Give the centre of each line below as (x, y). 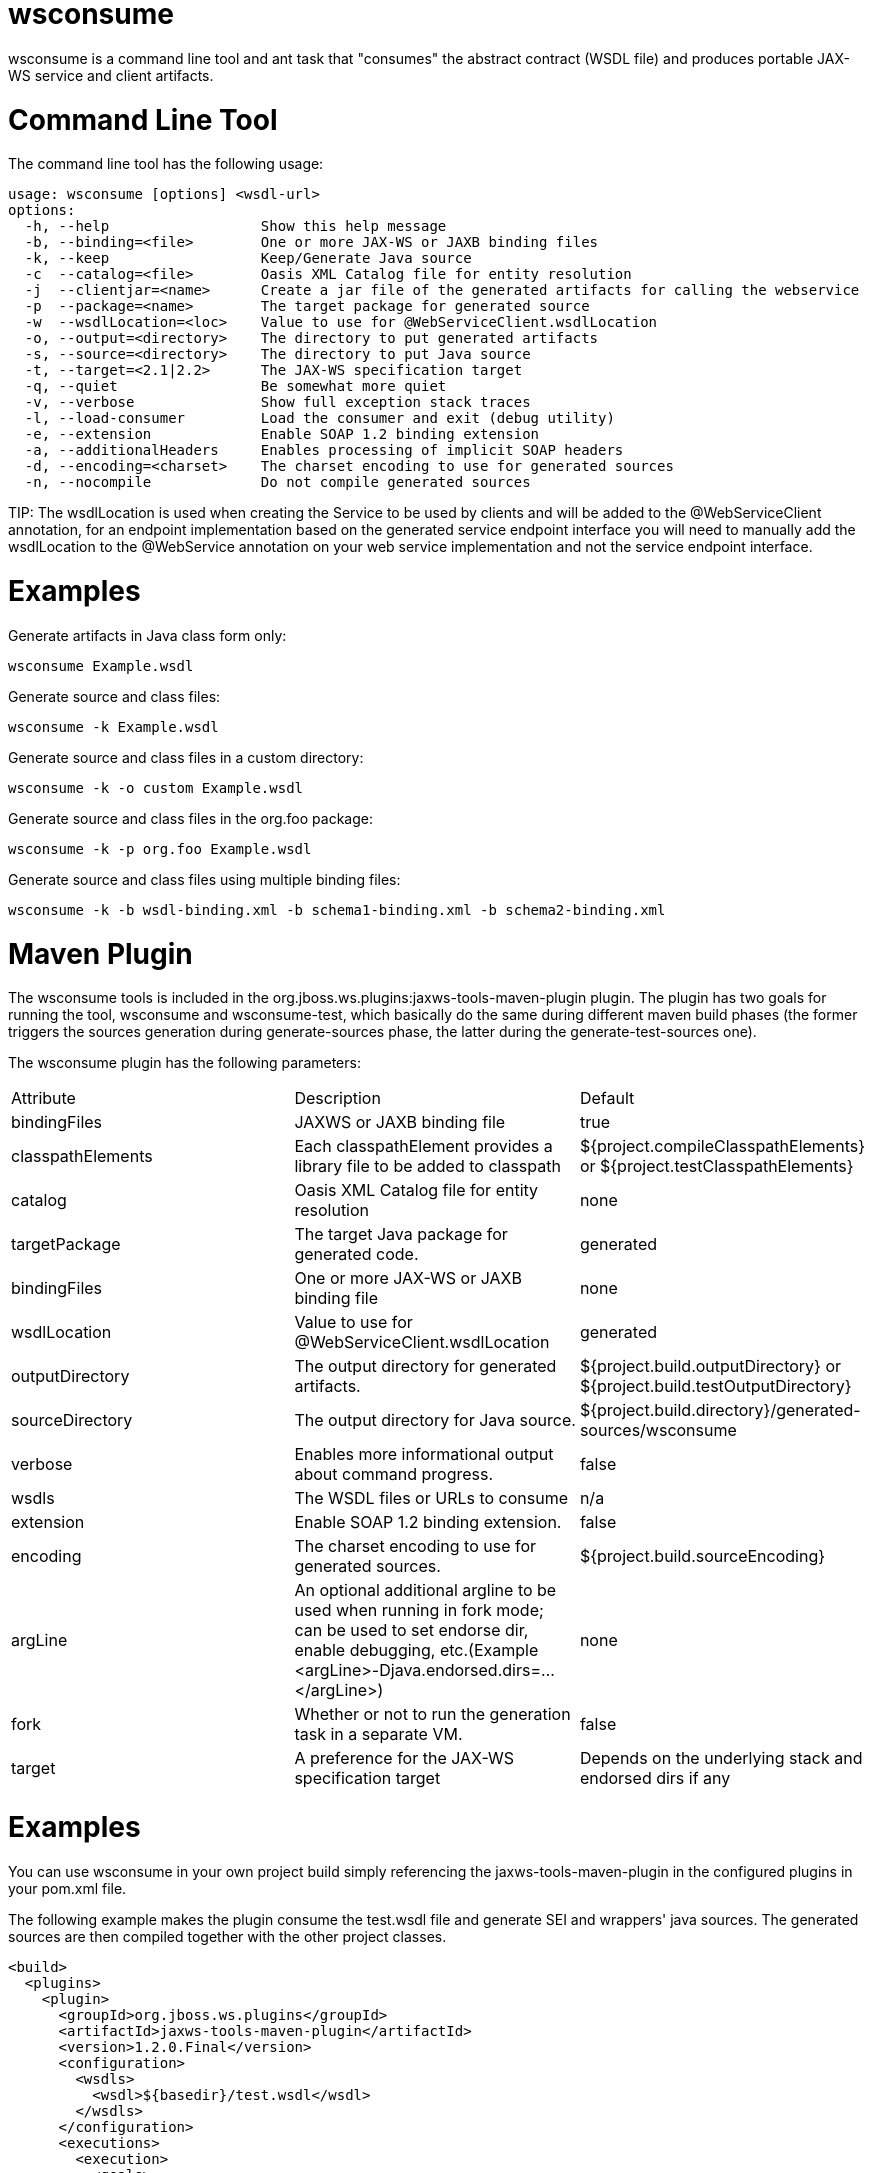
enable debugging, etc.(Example (416, 1650)
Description (337, 1098)
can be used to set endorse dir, (411, 1630)
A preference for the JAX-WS (404, 1758)
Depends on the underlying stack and (721, 1758)
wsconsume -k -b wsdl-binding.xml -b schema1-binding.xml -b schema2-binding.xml (337, 909)
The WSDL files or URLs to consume (431, 1498)
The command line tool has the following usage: (166, 164)
